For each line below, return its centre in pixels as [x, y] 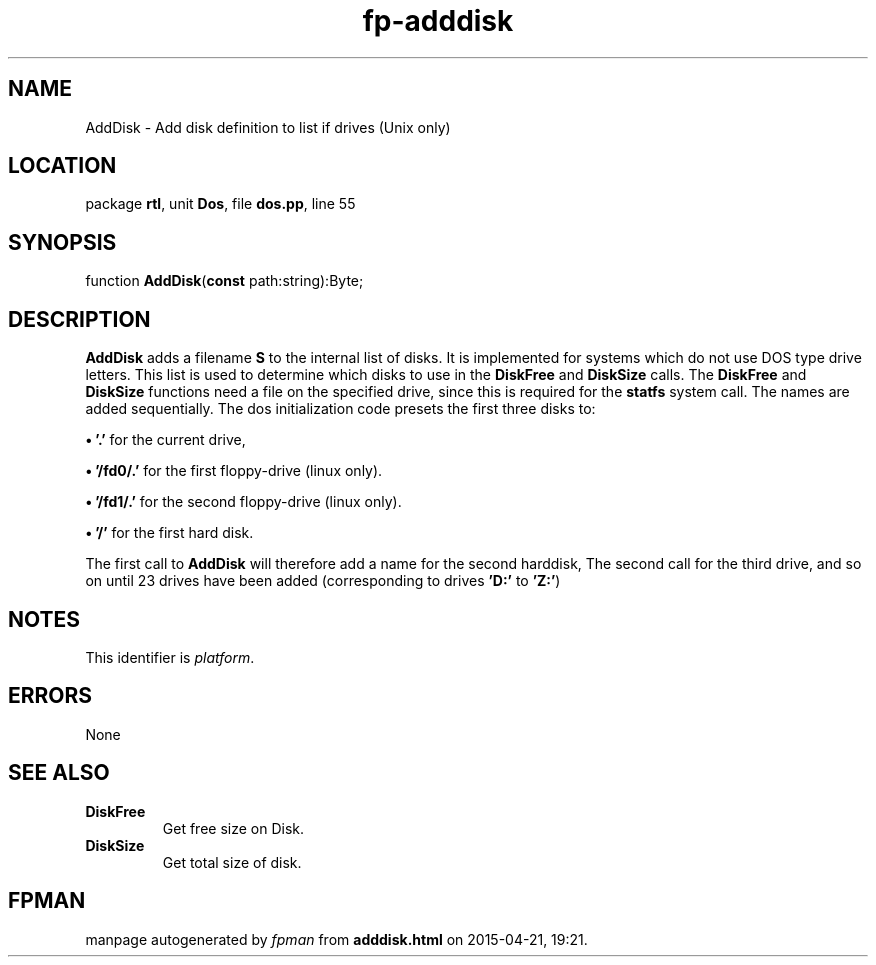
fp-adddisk [438, 21]
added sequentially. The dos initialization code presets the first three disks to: [340, 409]
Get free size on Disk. [233, 828]
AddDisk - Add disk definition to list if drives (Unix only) [268, 127]
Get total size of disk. [232, 862]
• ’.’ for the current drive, [165, 440]
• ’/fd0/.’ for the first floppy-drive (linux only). [234, 471]
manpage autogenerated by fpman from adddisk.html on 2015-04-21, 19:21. [336, 939]
